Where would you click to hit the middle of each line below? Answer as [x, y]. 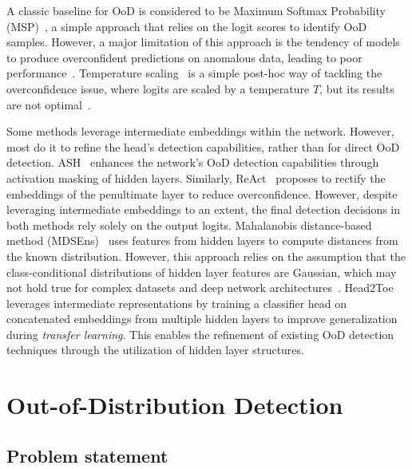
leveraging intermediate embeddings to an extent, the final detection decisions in [204, 209]
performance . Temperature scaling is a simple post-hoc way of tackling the [194, 73]
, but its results [357, 88]
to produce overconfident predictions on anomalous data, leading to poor [184, 57]
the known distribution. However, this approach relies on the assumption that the [206, 256]
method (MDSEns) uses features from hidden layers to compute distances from [202, 240]
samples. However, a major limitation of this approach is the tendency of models [203, 42]
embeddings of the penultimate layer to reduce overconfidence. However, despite [202, 193]
